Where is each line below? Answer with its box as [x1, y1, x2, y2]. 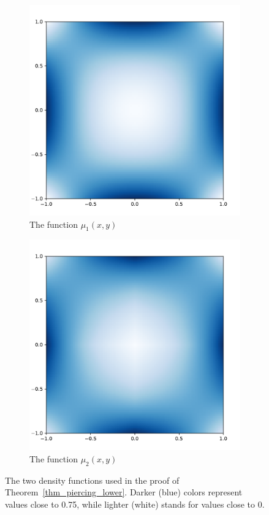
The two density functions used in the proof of [5, 473, 180, 486]
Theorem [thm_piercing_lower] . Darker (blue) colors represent [5, 486, 243, 498]
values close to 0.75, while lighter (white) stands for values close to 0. [5, 497, 265, 510]
